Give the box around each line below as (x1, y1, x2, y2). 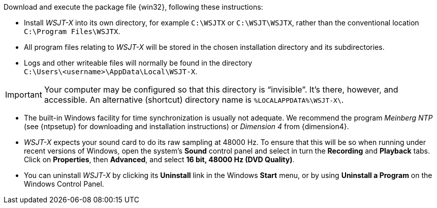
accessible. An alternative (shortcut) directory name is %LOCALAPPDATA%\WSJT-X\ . (44, 95, 344, 105)
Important (5, 90, 42, 100)
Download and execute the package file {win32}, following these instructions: (4, 3, 263, 11)
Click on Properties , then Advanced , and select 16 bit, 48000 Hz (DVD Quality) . (24, 155, 295, 164)
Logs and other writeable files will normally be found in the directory (24, 58, 253, 67)
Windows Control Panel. (24, 180, 104, 188)
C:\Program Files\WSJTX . (24, 27, 120, 36)
